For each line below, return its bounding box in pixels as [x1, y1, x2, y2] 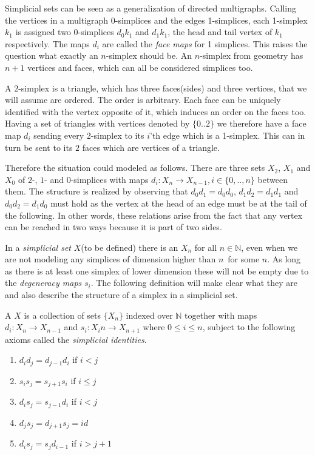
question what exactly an [5, 49, 98, 62]
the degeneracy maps [5, 276, 82, 289]
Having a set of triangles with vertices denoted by [5, 117, 190, 130]
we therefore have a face [217, 117, 307, 130]
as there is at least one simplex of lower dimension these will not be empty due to [5, 264, 309, 277]
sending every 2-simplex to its [33, 128, 144, 141]
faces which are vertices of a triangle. [82, 141, 220, 153]
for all [194, 241, 217, 253]
